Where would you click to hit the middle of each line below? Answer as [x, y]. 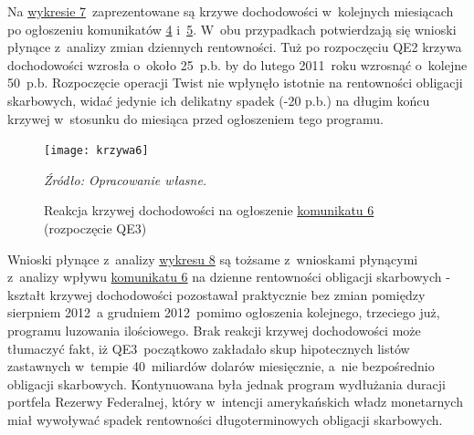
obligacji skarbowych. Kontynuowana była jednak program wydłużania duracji [226, 383]
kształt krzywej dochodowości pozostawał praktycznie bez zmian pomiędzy [216, 294]
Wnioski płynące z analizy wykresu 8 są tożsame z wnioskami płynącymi [213, 259]
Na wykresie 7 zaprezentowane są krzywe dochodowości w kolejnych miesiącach [231, 11]
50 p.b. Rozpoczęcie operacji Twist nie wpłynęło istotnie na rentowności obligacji [235, 83]
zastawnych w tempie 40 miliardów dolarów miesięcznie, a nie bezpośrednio [221, 366]
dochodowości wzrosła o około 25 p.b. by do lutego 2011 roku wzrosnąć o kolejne [237, 64]
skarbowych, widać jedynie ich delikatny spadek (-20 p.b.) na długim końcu [219, 100]
